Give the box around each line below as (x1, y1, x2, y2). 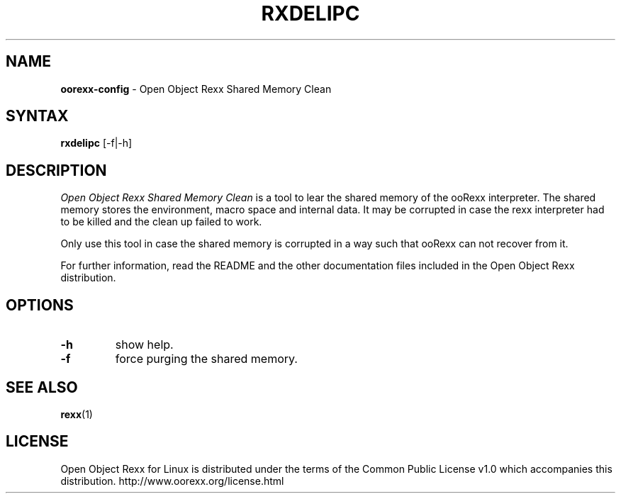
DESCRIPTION (6, 161, 107, 179)
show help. (115, 337, 174, 352)
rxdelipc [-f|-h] (60, 137, 133, 150)
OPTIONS (6, 296, 74, 314)
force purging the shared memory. (115, 352, 298, 366)
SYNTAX (6, 107, 69, 125)
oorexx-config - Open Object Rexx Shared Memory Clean (60, 82, 332, 95)
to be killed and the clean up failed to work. (60, 215, 262, 228)
